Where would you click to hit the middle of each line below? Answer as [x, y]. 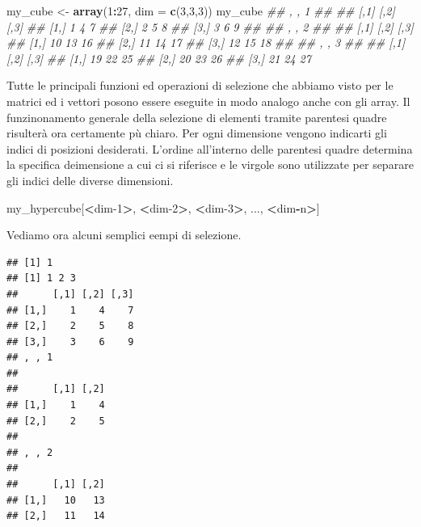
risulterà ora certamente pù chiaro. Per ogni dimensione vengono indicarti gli [197, 133]
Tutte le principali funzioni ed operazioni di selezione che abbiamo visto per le [200, 85]
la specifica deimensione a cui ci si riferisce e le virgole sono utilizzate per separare [210, 164]
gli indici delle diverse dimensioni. [90, 180]
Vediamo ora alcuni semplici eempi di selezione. [124, 235]
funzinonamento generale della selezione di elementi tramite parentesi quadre [197, 117]
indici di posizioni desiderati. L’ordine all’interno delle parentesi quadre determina [210, 148]
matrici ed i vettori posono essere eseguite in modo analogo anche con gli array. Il [208, 101]
